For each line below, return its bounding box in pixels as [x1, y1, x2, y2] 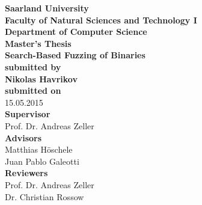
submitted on [5, 84, 61, 97]
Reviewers [5, 167, 48, 179]
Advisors [5, 131, 42, 144]
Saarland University [5, 2, 89, 14]
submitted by [5, 60, 61, 73]
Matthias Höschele [5, 143, 73, 156]
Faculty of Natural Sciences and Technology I [5, 13, 197, 26]
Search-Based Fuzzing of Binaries [5, 49, 145, 61]
